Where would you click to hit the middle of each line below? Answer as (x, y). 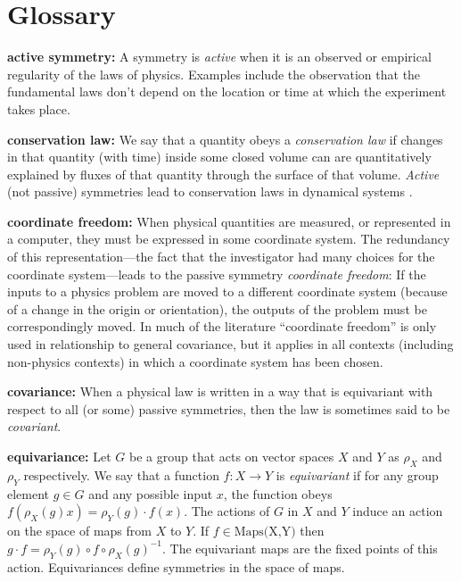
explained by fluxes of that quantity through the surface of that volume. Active (223, 174)
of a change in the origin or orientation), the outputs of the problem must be (217, 308)
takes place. (39, 108)
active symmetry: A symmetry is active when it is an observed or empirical (219, 57)
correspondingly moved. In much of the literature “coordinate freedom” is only (222, 326)
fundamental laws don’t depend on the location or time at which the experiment (227, 91)
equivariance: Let (59, 456)
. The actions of (227, 511)
